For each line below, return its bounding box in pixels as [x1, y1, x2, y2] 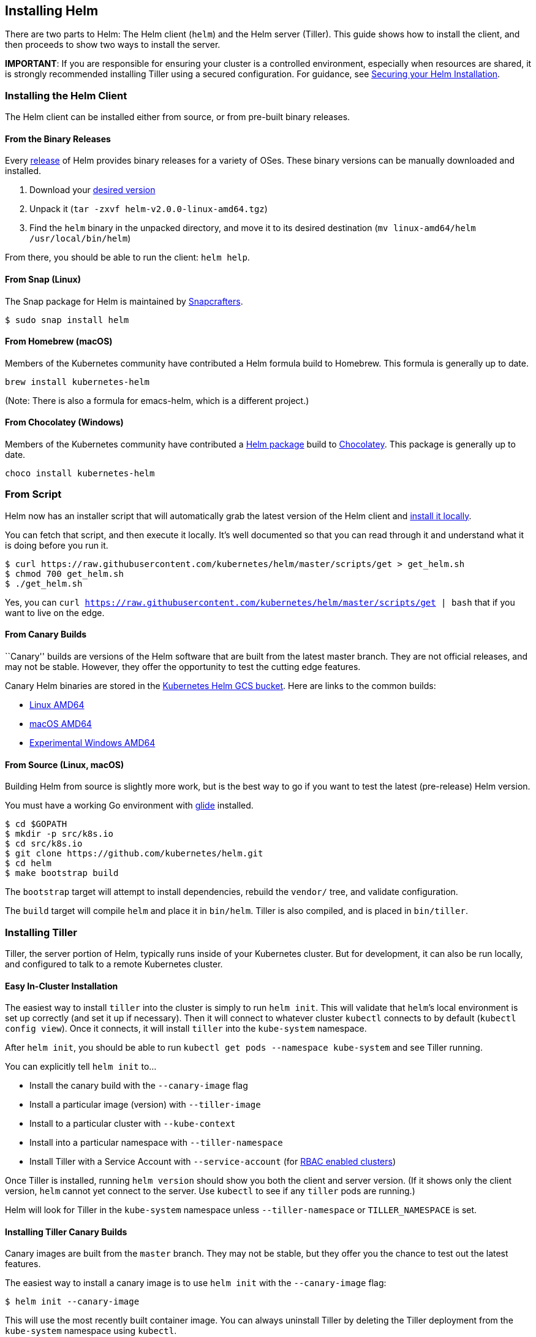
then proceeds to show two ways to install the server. [5, 39, 221, 50]
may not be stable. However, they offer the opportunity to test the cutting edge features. [5, 661, 361, 672]
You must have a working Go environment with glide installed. [5, 800, 254, 811]
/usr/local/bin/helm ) [29, 233, 131, 244]
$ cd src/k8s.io [5, 839, 83, 849]
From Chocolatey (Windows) [5, 417, 124, 428]
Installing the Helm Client [5, 89, 127, 102]
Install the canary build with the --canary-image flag [29, 1080, 248, 1091]
